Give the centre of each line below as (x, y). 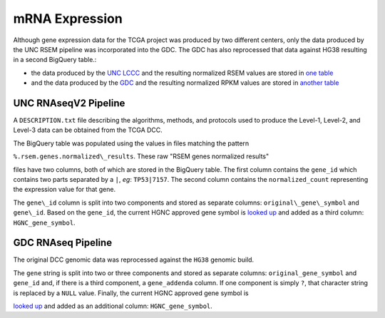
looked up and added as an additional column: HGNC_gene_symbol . (113, 306)
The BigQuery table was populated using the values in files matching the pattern (131, 143)
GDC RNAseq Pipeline (63, 243)
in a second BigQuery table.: (55, 60)
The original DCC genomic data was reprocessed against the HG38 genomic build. (134, 260)
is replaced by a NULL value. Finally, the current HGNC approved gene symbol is (131, 293)
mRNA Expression (68, 19)
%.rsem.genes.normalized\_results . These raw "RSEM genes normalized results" (141, 156)
